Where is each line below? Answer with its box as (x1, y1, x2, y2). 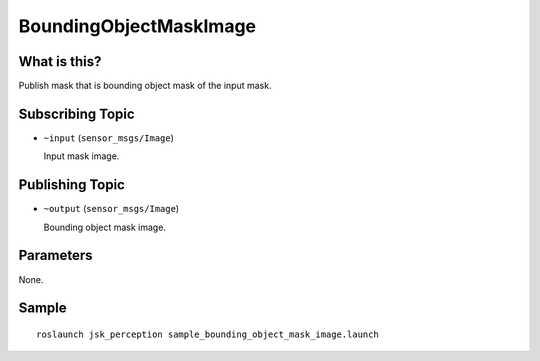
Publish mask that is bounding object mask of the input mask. (18, 80, 272, 92)
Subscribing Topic (18, 105, 135, 122)
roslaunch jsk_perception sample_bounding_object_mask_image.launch (36, 328, 379, 340)
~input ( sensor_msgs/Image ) (43, 131, 175, 144)
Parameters (18, 247, 93, 264)
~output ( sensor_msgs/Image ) (43, 203, 180, 215)
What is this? (18, 53, 102, 70)
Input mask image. (43, 150, 120, 162)
